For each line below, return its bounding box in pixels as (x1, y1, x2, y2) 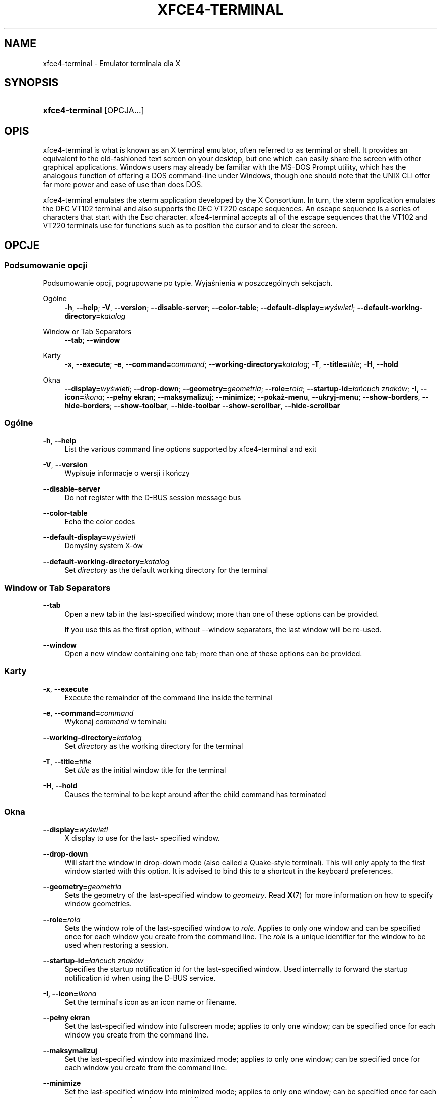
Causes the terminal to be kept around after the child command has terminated (64, 789, 326, 799)
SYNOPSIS (4, 76, 59, 89)
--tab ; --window (64, 335, 120, 344)
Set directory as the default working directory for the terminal (64, 566, 268, 575)
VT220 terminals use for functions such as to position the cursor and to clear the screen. (43, 221, 338, 230)
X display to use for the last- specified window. (64, 833, 220, 842)
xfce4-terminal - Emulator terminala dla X (43, 58, 180, 68)
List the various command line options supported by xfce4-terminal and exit (64, 445, 317, 454)
